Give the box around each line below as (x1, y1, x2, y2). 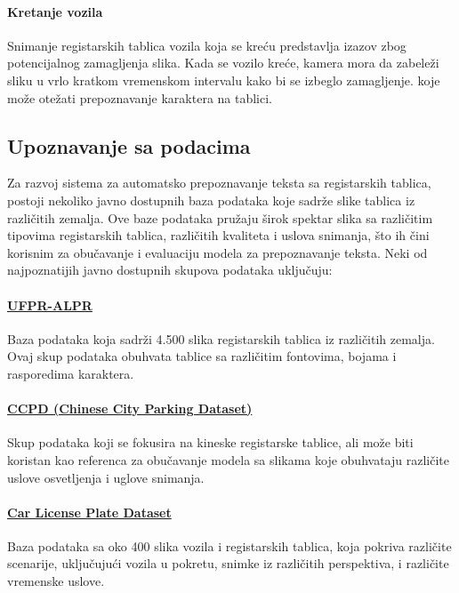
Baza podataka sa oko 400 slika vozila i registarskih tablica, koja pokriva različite (7, 536, 452, 555)
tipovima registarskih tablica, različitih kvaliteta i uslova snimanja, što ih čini (7, 226, 430, 244)
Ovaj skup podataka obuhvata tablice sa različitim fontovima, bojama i (7, 347, 397, 365)
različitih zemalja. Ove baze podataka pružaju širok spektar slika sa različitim (7, 208, 433, 227)
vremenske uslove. (7, 572, 105, 590)
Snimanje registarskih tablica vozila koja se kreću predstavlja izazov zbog (7, 36, 407, 54)
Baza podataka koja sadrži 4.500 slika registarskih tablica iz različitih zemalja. (7, 329, 435, 348)
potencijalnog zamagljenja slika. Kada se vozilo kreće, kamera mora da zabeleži (7, 53, 439, 72)
